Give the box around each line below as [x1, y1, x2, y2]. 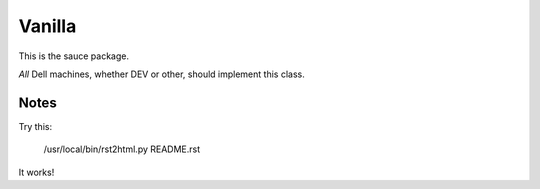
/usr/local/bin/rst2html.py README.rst [43, 143, 201, 155]
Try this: [18, 120, 53, 132]
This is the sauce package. [18, 50, 130, 62]
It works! [18, 166, 55, 178]
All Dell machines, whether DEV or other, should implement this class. [18, 68, 305, 80]
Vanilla [18, 15, 77, 37]
